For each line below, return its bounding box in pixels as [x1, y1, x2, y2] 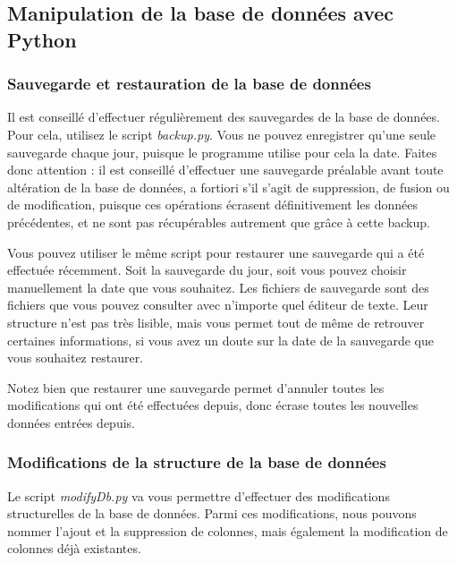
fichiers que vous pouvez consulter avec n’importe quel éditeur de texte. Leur [7, 295, 428, 314]
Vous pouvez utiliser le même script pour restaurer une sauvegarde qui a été [7, 243, 425, 261]
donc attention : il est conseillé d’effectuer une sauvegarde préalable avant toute [7, 160, 444, 179]
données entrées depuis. [7, 413, 135, 431]
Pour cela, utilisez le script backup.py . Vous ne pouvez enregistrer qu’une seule [7, 124, 436, 143]
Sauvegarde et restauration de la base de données [7, 73, 371, 95]
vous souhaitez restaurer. [7, 348, 144, 367]
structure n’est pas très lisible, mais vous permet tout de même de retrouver [7, 312, 425, 331]
